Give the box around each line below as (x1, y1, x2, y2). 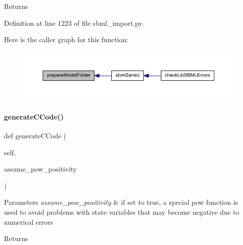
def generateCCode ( (4, 130, 67, 141)
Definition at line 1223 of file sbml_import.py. (4, 17, 144, 28)
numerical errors (4, 216, 53, 227)
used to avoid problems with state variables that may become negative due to (4, 207, 240, 217)
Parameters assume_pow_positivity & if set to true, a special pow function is (4, 197, 238, 207)
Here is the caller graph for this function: (4, 34, 129, 45)
